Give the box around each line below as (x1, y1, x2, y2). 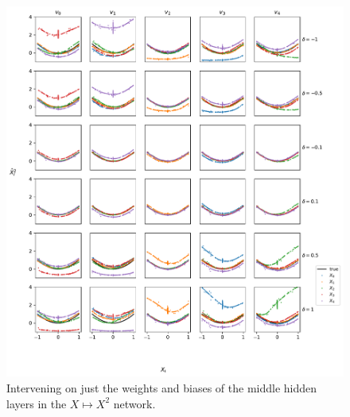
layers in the (6, 395, 67, 411)
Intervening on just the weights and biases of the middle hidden (6, 379, 317, 396)
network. (113, 395, 156, 411)
